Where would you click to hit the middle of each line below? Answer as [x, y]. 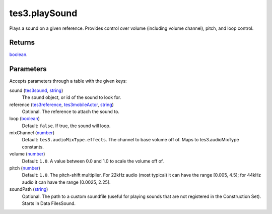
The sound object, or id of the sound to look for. [72, 97]
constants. [33, 147]
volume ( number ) [27, 154]
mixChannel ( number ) [32, 133]
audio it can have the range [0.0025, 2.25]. [66, 182]
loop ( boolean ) [25, 119]
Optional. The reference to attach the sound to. [71, 112]
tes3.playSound [43, 13]
